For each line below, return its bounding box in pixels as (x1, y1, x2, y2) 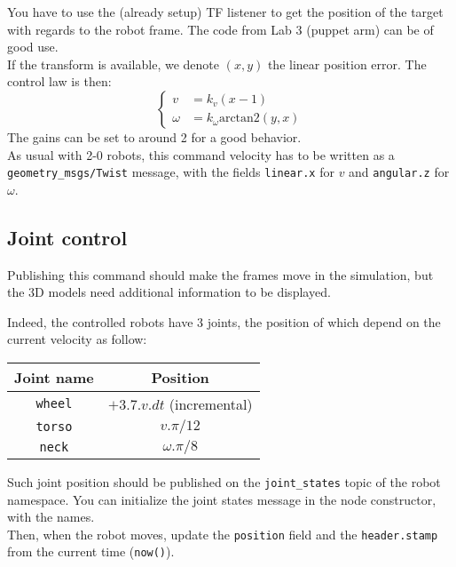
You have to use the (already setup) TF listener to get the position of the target (7, 3, 444, 20)
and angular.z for (349, 163, 450, 181)
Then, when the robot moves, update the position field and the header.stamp (7, 524, 438, 543)
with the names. (7, 507, 95, 526)
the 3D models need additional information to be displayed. (7, 283, 331, 301)
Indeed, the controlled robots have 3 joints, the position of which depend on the (7, 312, 441, 331)
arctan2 (218, 112, 260, 125)
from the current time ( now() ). (7, 542, 175, 561)
